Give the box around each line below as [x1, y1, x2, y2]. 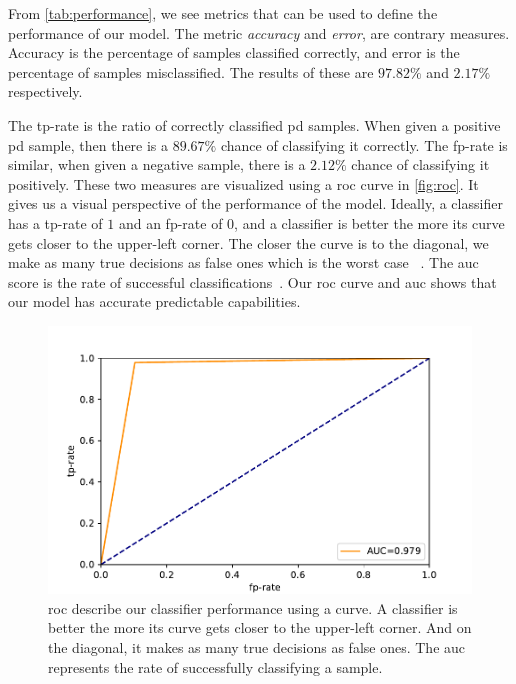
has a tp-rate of [8, 212, 103, 233]
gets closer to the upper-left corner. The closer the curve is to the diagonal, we [8, 232, 489, 253]
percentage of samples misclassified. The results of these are [8, 61, 374, 82]
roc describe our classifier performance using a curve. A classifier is [48, 597, 458, 618]
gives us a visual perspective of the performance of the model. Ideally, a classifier [8, 193, 503, 214]
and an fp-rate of [118, 212, 223, 233]
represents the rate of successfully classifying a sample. [48, 656, 383, 677]
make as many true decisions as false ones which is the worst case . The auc [8, 252, 479, 273]
